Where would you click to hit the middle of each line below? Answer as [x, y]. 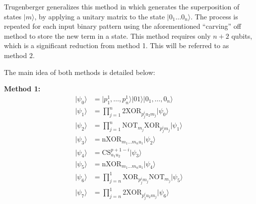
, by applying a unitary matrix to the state [100, 16]
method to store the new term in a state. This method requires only [107, 35]
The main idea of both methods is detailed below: [80, 72]
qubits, [242, 35]
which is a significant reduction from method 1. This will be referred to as [117, 45]
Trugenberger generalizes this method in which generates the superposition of [122, 6]
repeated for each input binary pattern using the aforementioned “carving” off [123, 26]
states [13, 16]
